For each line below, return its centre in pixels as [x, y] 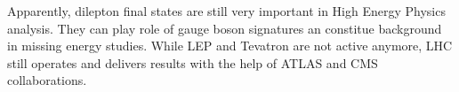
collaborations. [47, 80]
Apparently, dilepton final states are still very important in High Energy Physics [226, 11]
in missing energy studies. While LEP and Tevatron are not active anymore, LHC [230, 46]
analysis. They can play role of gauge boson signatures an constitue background [225, 28]
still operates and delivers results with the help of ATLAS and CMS [193, 62]
